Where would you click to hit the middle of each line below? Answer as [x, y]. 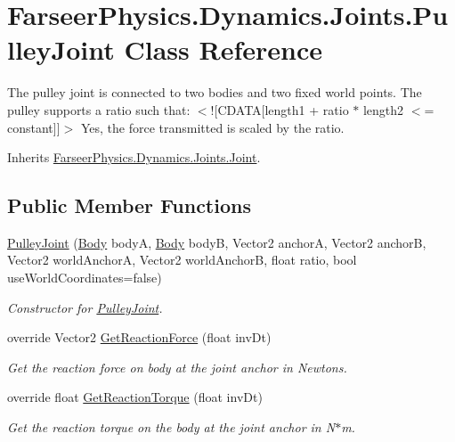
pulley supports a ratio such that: [99, 109]
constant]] [34, 127]
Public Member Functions [129, 205]
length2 [383, 109]
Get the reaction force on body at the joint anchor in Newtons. [177, 367]
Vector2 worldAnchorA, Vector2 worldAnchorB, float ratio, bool [182, 260]
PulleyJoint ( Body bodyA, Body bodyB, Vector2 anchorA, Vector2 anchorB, [217, 242]
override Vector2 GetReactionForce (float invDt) [139, 337]
